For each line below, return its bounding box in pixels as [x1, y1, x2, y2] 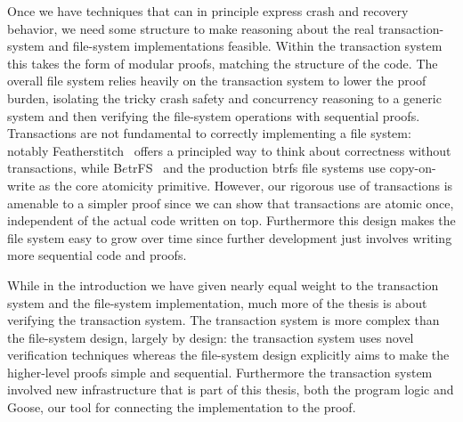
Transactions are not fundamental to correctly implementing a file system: [7, 124, 411, 142]
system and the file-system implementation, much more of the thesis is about [7, 293, 427, 312]
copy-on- [389, 158, 436, 177]
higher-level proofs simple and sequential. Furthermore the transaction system [7, 362, 433, 381]
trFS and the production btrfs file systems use [127, 158, 386, 177]
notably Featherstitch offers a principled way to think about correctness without [7, 141, 451, 159]
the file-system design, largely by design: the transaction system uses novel [7, 328, 414, 346]
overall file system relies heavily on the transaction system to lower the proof [7, 71, 426, 90]
